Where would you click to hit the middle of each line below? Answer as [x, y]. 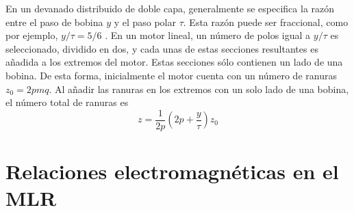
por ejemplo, [32, 35]
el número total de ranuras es [67, 102]
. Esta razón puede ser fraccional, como [266, 22]
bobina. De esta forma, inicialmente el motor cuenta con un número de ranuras [171, 75]
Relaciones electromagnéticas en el [172, 171]
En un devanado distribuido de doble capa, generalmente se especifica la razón [170, 8]
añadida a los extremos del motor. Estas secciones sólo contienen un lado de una [174, 62]
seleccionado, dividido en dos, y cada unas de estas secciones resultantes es [162, 48]
